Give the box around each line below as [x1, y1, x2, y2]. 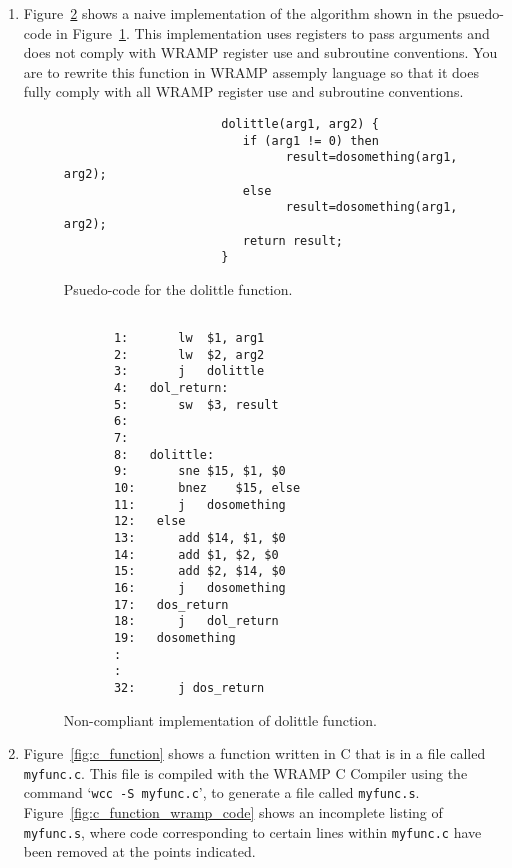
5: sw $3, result [113, 397, 279, 412]
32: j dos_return [113, 680, 265, 695]
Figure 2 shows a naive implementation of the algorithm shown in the [23, 3, 453, 23]
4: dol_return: [113, 381, 229, 396]
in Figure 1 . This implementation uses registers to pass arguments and [56, 22, 490, 43]
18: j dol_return [113, 614, 279, 629]
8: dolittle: [113, 447, 215, 462]
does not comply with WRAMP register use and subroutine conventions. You [23, 42, 498, 63]
